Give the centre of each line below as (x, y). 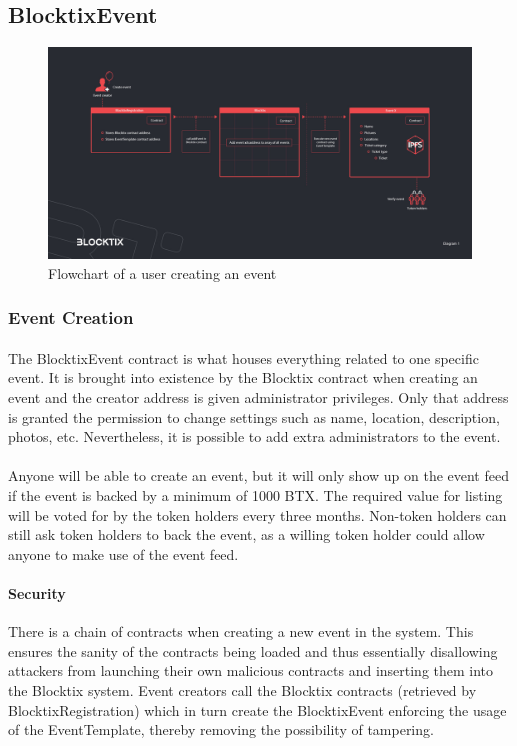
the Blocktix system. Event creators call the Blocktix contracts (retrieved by (242, 689)
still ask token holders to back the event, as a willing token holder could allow (246, 534)
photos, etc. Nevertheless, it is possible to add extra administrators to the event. (254, 436)
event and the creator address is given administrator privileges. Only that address (258, 397)
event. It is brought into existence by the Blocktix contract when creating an (243, 377)
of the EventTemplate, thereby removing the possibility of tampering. (221, 729)
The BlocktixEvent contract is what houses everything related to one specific (243, 357)
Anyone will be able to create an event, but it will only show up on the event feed (258, 475)
